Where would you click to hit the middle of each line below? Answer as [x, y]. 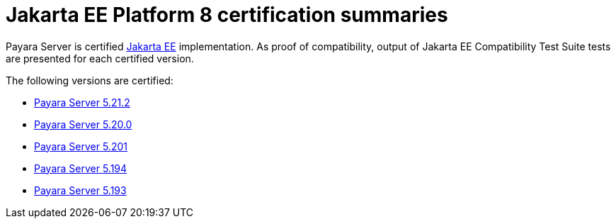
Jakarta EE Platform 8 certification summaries [227, 15]
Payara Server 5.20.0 [83, 124]
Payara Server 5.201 [81, 146]
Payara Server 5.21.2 [82, 102]
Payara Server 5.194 [81, 168]
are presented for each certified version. [100, 58]
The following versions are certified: [90, 80]
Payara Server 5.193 [80, 190]
